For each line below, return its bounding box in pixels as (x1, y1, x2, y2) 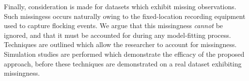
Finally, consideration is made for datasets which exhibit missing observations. (4, 1, 236, 11)
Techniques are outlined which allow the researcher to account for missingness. (4, 39, 237, 49)
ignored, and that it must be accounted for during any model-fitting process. (4, 30, 231, 40)
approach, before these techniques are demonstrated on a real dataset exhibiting (4, 58, 242, 68)
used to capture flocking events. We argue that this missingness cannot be (4, 20, 223, 31)
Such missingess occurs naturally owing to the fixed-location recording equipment (4, 11, 246, 21)
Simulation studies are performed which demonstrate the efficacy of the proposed (4, 49, 245, 59)
